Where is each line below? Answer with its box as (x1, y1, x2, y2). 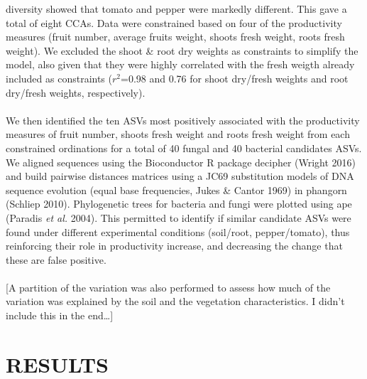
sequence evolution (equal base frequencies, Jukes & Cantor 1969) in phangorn (6, 182, 347, 197)
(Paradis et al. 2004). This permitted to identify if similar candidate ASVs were (6, 210, 351, 225)
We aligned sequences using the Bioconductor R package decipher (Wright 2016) (6, 154, 356, 169)
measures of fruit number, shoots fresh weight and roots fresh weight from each (6, 127, 350, 142)
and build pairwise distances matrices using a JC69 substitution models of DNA (6, 169, 354, 183)
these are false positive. (6, 252, 106, 267)
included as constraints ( (6, 70, 112, 85)
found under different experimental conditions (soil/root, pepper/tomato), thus (6, 224, 350, 239)
